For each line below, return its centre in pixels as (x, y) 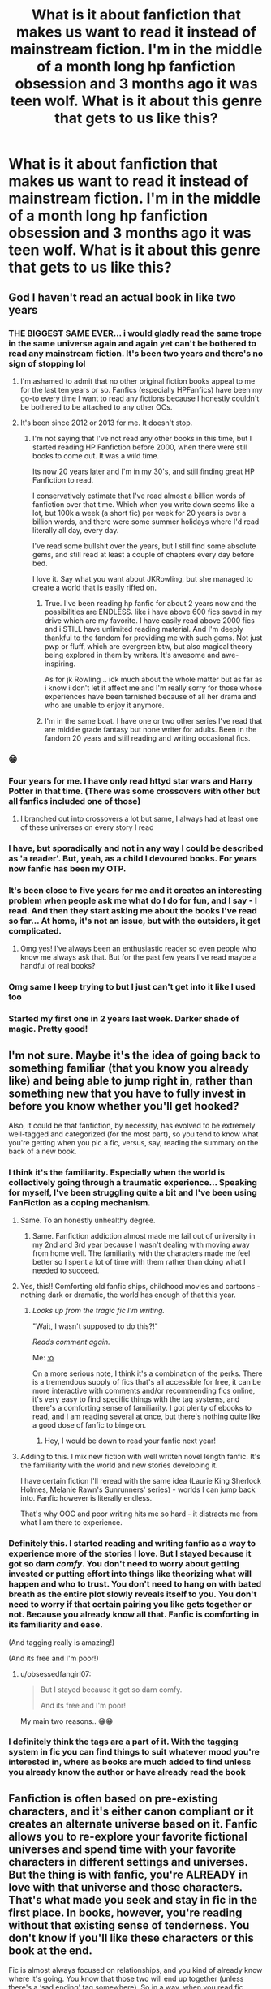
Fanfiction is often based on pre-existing (114, 1798)
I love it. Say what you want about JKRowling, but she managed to (142, 578)
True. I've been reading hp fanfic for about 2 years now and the (151, 603)
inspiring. (60, 664)
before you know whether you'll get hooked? (124, 1106)
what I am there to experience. (71, 1523)
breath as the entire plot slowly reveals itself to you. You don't (133, 1594)
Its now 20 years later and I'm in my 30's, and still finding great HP (144, 471)
